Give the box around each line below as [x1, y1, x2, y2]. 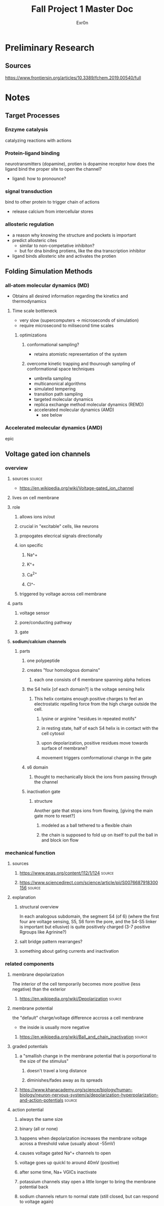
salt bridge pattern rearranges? [19, 938, 83, 945]
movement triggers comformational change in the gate [41, 754, 152, 760]
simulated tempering [34, 386, 76, 392]
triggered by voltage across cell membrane [19, 591, 107, 597]
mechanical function [5, 849, 55, 856]
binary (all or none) [19, 1126, 58, 1132]
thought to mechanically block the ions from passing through [34, 774, 157, 780]
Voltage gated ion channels [5, 450, 91, 458]
